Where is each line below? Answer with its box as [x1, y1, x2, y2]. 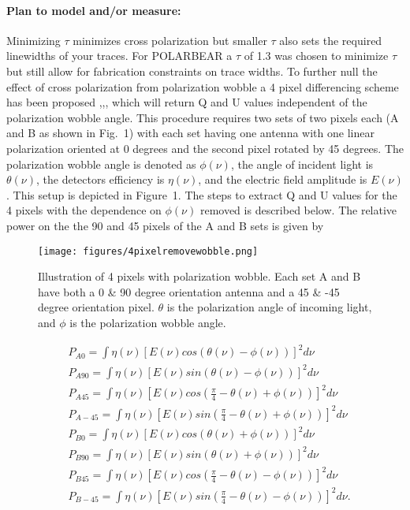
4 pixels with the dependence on [6, 202, 162, 218]
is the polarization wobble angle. [69, 314, 226, 330]
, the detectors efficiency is [35, 171, 165, 188]
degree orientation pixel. [38, 299, 155, 315]
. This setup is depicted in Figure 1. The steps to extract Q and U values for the [6, 186, 397, 203]
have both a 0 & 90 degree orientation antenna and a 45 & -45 [38, 283, 340, 300]
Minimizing [6, 32, 61, 48]
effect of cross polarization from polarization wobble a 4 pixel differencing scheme [6, 78, 399, 95]
